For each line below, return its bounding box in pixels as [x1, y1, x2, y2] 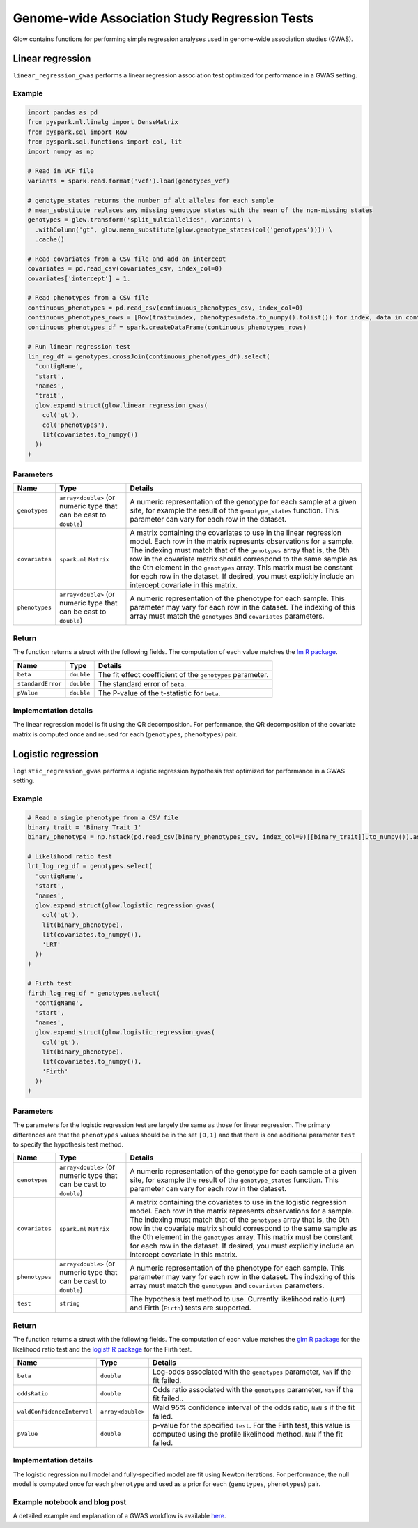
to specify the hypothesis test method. [13, 1140, 124, 1149]
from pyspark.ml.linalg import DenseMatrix [27, 119, 179, 126]
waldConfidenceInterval [17, 1408, 93, 1416]
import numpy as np [27, 147, 94, 156]
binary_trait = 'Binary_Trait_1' [27, 823, 142, 831]
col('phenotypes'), [42, 421, 109, 429]
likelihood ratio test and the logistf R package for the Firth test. [13, 1345, 192, 1353]
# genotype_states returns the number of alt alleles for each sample [27, 196, 274, 204]
